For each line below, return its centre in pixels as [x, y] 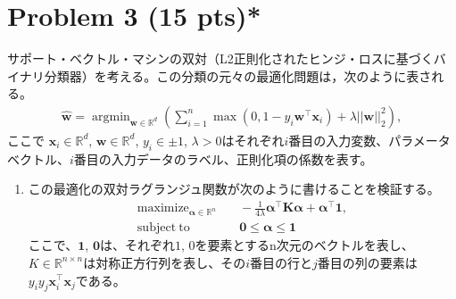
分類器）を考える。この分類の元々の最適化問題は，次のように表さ [238, 75]
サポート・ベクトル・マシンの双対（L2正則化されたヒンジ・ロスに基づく [220, 58]
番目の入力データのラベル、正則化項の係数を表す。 [223, 158]
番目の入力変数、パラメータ [369, 140]
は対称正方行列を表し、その [165, 262]
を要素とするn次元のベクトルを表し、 [304, 245]
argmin [111, 116]
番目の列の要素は [367, 262]
